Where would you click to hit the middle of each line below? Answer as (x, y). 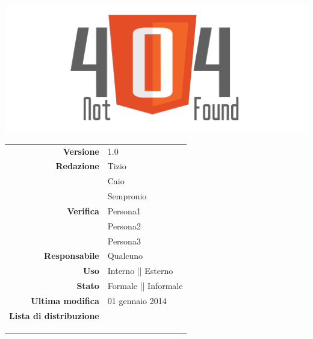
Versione (81, 151)
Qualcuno (125, 256)
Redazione (77, 166)
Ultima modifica (65, 300)
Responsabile (72, 256)
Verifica (83, 210)
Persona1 (124, 210)
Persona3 (124, 241)
